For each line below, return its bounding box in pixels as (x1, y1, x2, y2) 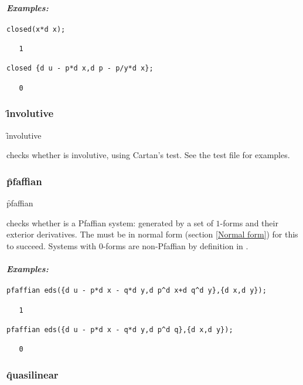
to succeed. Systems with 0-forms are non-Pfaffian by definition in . (6, 239, 248, 252)
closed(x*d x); (6, 25, 66, 34)
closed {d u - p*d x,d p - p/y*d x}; (6, 64, 154, 73)
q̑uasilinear (6, 367, 59, 381)
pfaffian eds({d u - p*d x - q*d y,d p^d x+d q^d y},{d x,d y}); (6, 286, 267, 295)
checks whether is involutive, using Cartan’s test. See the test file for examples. (6, 149, 290, 161)
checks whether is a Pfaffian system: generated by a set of (6, 216, 213, 229)
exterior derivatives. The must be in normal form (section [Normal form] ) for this (6, 228, 298, 240)
